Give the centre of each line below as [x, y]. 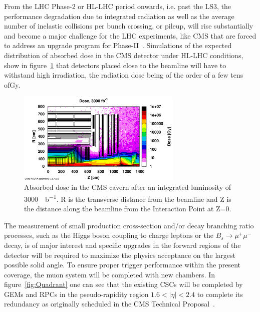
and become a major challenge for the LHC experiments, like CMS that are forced [130, 35]
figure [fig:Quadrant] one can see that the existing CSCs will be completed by [123, 284]
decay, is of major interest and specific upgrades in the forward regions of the [122, 245]
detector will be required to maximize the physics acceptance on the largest [120, 255]
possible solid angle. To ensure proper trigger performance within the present [122, 265]
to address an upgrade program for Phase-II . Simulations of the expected [118, 45]
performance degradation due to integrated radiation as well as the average [119, 16]
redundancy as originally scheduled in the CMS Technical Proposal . [109, 304]
